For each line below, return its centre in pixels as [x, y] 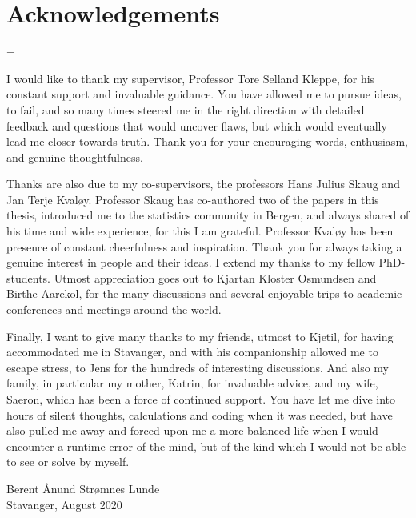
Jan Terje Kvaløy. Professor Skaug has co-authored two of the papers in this [193, 199]
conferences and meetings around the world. [114, 309]
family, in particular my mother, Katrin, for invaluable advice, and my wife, [192, 383]
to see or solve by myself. [68, 462]
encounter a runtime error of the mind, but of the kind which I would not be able [206, 446]
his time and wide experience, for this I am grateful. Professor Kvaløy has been [200, 231]
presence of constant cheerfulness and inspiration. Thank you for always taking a [204, 246]
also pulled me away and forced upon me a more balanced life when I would [192, 430]
